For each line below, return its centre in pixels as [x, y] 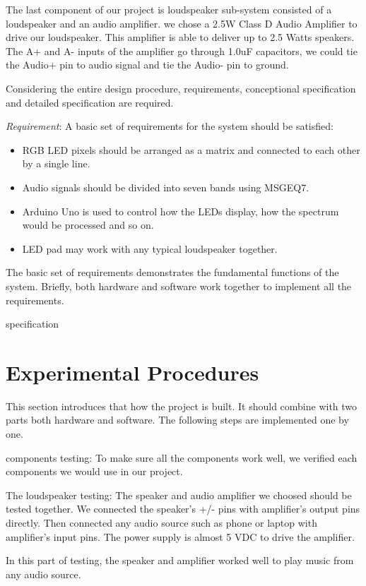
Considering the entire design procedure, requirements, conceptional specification [181, 88]
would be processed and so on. [88, 225]
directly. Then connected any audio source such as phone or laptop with [161, 522]
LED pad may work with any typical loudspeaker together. [150, 248]
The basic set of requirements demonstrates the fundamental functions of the [172, 272]
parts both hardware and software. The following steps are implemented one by [177, 420]
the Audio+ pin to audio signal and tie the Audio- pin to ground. [147, 65]
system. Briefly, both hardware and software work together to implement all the [179, 286]
